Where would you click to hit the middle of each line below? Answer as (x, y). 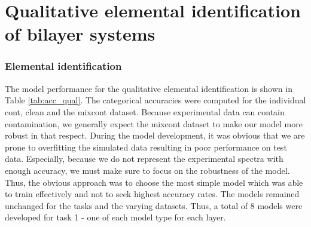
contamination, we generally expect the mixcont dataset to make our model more (154, 123)
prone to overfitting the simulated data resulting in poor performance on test (146, 147)
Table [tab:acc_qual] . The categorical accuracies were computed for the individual (155, 100)
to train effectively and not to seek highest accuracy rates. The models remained (152, 194)
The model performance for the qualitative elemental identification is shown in (149, 88)
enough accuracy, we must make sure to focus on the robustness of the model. (147, 170)
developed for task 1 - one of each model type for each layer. (115, 217)
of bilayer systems (80, 34)
